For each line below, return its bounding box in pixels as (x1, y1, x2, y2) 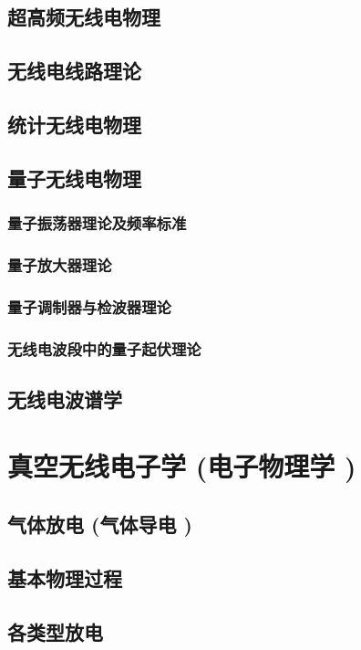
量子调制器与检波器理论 (7, 295, 171, 318)
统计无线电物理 (7, 110, 141, 138)
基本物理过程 (7, 563, 122, 592)
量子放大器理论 (7, 253, 112, 276)
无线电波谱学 (7, 384, 122, 413)
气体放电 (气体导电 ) (7, 510, 192, 539)
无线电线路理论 (7, 57, 141, 85)
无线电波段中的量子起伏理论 (7, 337, 201, 360)
